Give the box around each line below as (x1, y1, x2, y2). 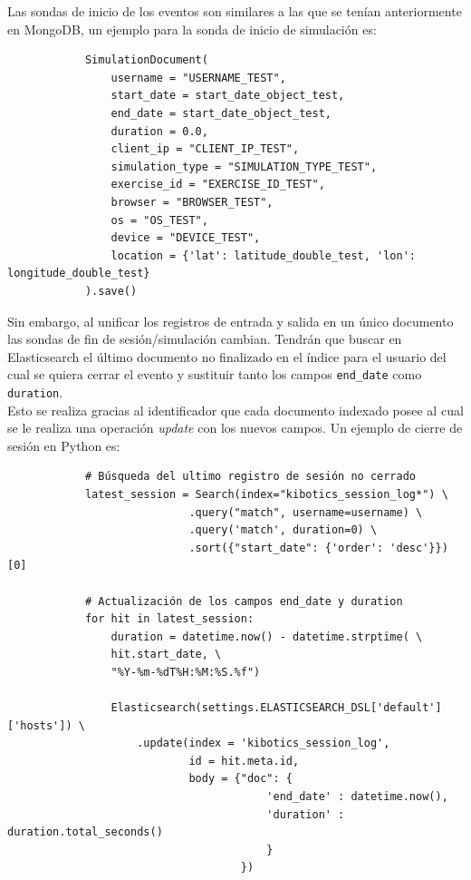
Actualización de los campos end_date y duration (98, 594, 403, 608)
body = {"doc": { (188, 772, 293, 786)
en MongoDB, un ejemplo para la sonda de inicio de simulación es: (7, 19, 377, 38)
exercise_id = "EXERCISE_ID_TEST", (111, 178, 325, 191)
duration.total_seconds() (7, 826, 163, 839)
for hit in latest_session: (84, 612, 255, 626)
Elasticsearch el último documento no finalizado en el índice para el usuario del (7, 347, 447, 366)
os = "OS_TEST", (111, 213, 208, 227)
